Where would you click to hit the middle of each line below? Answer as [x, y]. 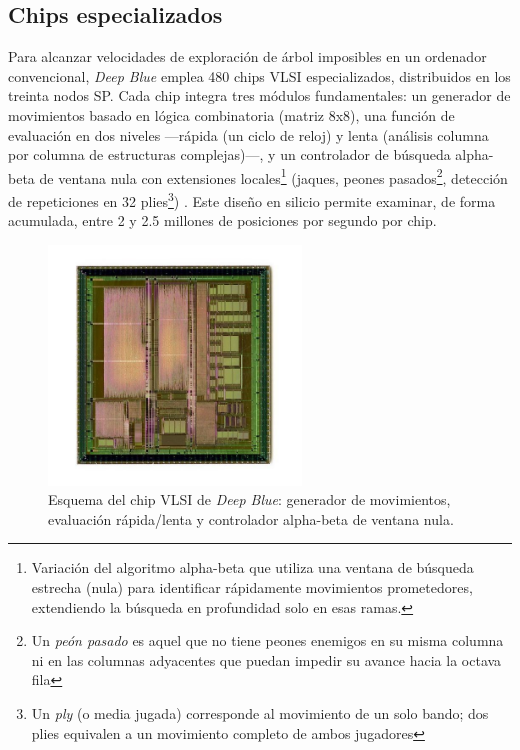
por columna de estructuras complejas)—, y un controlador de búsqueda [229, 154]
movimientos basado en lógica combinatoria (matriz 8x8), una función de [231, 114]
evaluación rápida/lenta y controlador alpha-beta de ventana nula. [251, 518]
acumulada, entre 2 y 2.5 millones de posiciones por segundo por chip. [222, 220]
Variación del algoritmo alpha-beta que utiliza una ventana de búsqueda [252, 567]
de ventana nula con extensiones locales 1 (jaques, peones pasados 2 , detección [273, 176]
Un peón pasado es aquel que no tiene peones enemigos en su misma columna [267, 640]
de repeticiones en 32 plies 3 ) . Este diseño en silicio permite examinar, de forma [252, 199]
